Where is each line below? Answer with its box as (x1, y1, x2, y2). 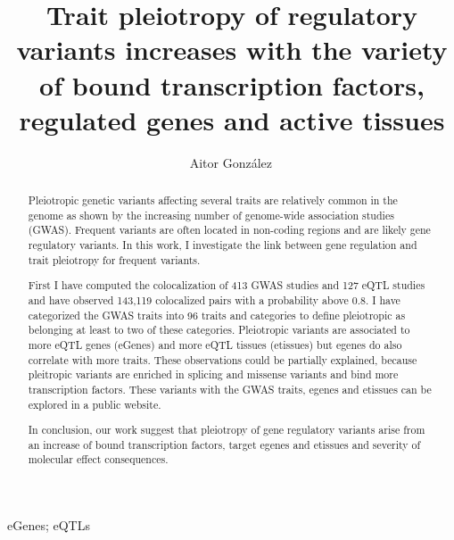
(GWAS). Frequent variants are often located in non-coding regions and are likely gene (28, 222, 431, 237)
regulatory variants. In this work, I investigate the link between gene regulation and (28, 237, 417, 253)
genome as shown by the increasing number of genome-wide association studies (28, 207, 394, 222)
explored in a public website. (28, 396, 161, 411)
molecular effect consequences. (28, 452, 169, 467)
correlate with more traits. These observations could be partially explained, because (28, 352, 417, 367)
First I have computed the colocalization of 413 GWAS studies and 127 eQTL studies (28, 278, 425, 293)
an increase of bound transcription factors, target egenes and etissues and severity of (28, 436, 421, 452)
